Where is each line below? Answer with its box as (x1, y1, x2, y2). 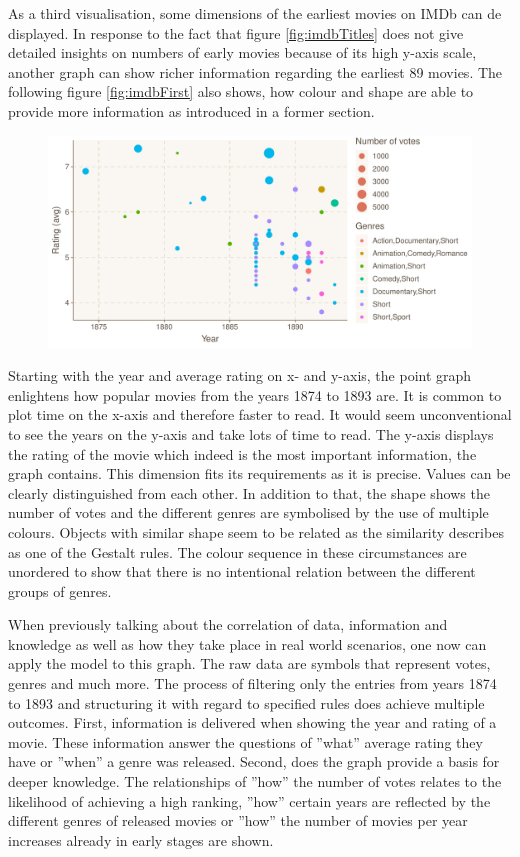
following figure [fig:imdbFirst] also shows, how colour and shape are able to (8, 81, 474, 102)
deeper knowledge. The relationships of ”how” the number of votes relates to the (8, 771, 502, 792)
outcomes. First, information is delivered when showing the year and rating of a (8, 712, 497, 733)
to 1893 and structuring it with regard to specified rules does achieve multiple (8, 692, 485, 713)
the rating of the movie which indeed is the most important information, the (8, 443, 477, 464)
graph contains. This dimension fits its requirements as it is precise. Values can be (8, 463, 511, 484)
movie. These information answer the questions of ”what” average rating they (8, 731, 483, 752)
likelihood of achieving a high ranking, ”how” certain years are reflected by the (8, 790, 491, 811)
